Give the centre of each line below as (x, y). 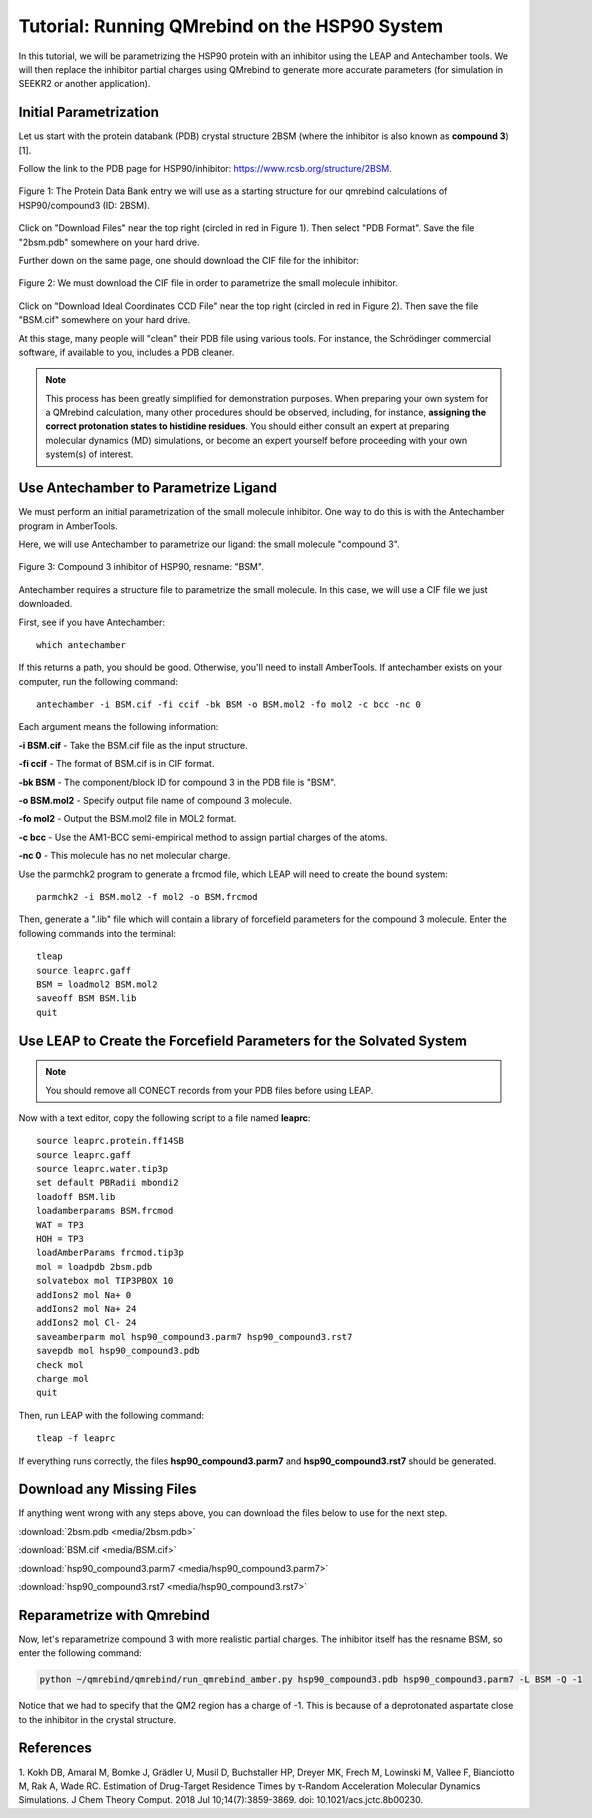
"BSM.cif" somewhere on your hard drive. (104, 320)
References (55, 1748)
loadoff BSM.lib (76, 1196)
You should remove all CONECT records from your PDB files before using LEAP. (209, 1090)
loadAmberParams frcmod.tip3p (110, 1253)
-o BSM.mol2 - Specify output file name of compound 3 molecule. (155, 801)
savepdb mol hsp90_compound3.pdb (118, 1351)
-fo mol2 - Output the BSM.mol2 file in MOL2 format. (127, 819)
